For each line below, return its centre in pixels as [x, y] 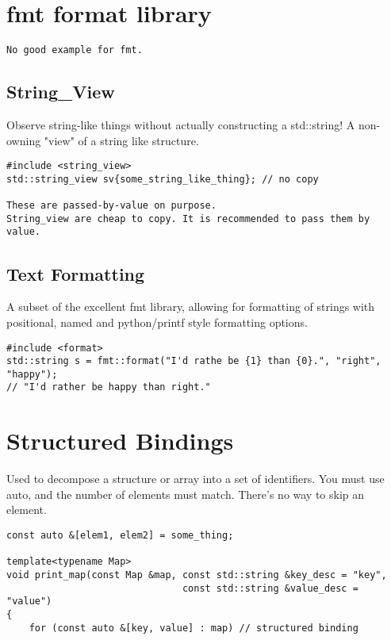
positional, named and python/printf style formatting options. [157, 322]
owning [24, 140]
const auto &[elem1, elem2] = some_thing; [120, 536]
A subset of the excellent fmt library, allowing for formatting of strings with [191, 307]
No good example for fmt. [75, 50]
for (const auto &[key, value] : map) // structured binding [194, 628]
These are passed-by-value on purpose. [111, 206]
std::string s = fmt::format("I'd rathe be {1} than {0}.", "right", [194, 361]
